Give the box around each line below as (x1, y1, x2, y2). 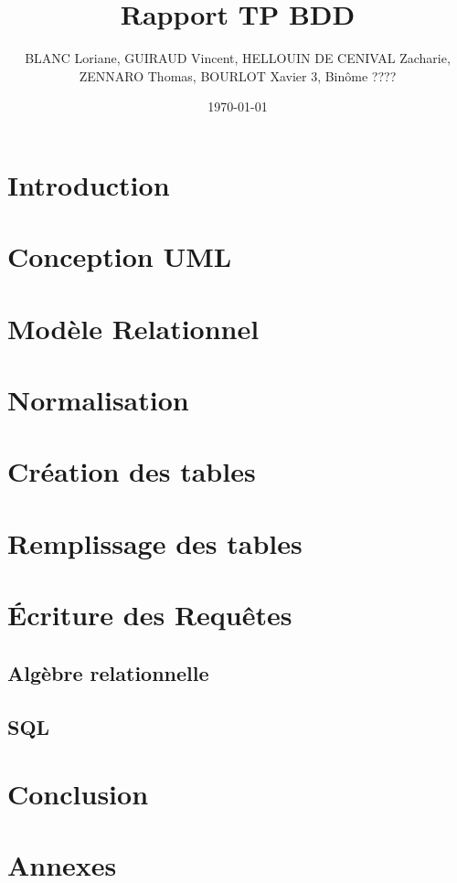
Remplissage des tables (7, 524, 303, 561)
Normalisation (7, 381, 189, 419)
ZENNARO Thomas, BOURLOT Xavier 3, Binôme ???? (79, 66, 397, 85)
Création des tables (7, 452, 256, 490)
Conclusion (7, 775, 149, 813)
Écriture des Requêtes (7, 596, 292, 633)
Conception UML (7, 238, 232, 275)
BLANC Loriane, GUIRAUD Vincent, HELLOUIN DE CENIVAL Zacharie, (25, 48, 451, 68)
